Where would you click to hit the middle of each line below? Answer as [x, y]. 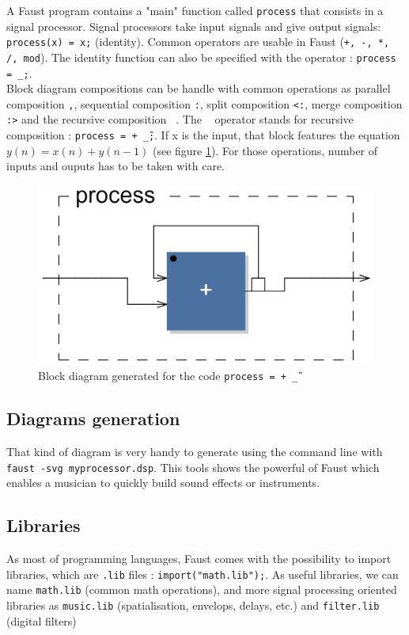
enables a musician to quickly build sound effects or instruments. [163, 483]
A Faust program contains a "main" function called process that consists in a [195, 10]
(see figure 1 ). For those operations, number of [265, 150]
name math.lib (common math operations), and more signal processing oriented [202, 589]
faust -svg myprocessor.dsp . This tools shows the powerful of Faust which [193, 467]
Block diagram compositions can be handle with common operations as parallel [199, 88]
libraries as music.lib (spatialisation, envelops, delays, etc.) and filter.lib [193, 605]
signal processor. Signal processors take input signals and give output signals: [194, 26]
